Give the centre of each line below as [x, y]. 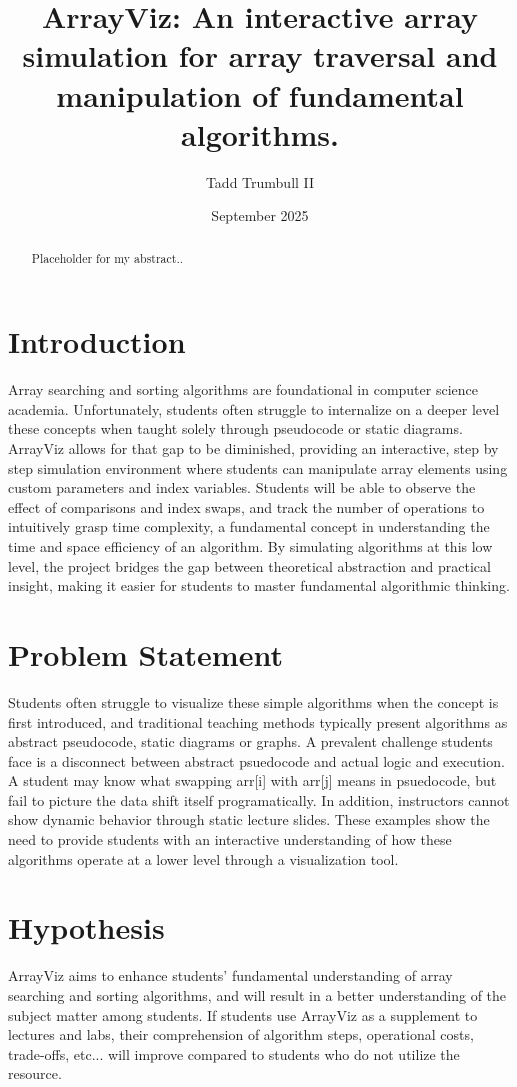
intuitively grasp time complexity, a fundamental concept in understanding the [249, 526]
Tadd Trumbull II [260, 181]
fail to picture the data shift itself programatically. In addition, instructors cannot [259, 799]
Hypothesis [86, 927]
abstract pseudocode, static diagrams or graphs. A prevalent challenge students [250, 741]
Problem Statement [145, 653]
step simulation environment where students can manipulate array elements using [258, 467]
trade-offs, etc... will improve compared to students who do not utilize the [234, 1053]
